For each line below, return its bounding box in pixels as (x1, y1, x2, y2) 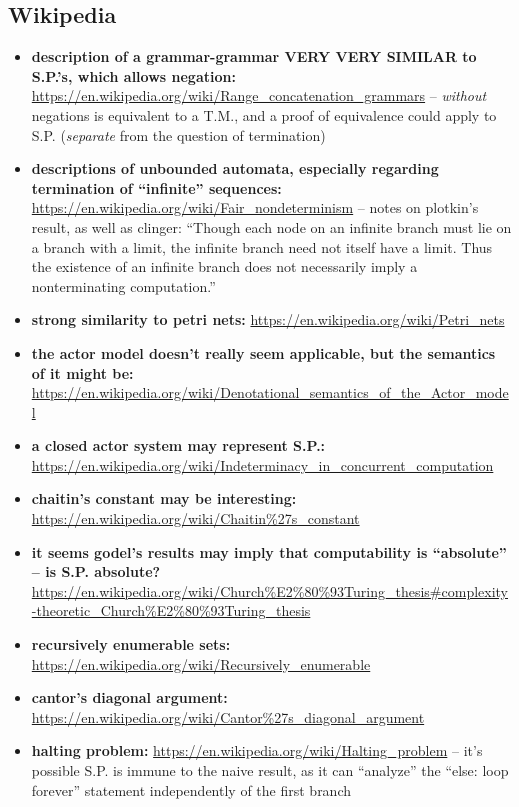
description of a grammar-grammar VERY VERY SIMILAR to (31, 46, 477, 67)
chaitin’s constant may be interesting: (31, 488, 297, 509)
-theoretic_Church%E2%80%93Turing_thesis (31, 600, 311, 621)
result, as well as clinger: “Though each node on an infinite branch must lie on (31, 216, 512, 237)
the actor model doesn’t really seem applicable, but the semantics (31, 342, 496, 363)
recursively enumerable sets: (31, 634, 231, 655)
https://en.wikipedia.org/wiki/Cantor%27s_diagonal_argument (31, 706, 425, 727)
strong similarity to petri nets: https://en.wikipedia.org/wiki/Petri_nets (31, 309, 505, 330)
